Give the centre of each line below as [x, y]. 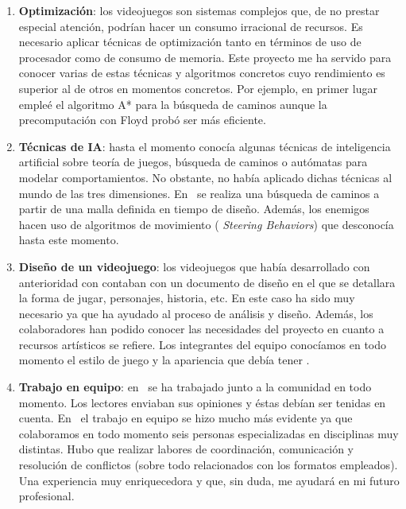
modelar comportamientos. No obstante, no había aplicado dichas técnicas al [205, 177]
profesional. [46, 496]
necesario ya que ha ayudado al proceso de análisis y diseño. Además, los [196, 313]
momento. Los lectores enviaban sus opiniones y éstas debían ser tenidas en [202, 402]
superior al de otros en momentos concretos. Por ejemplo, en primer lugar [198, 88]
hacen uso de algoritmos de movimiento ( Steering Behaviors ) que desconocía [206, 224]
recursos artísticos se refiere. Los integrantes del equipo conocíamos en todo [203, 344]
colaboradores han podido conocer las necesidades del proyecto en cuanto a [201, 329]
